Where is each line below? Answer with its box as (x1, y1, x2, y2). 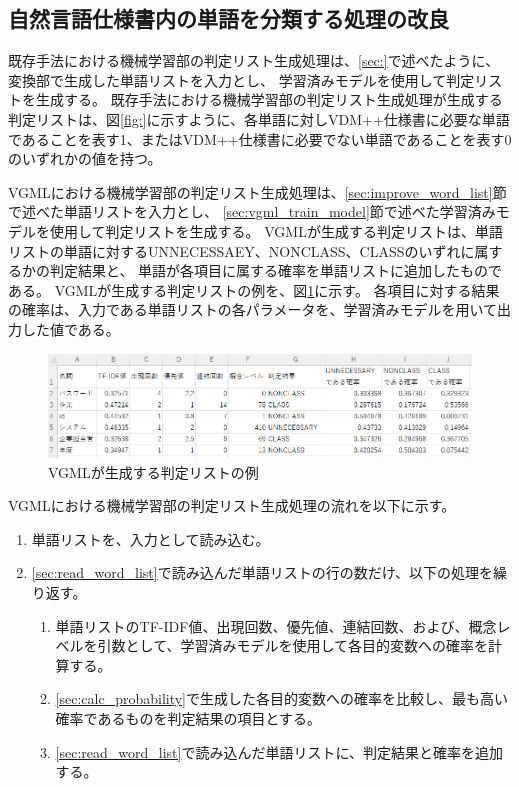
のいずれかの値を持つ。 (8, 148, 162, 169)
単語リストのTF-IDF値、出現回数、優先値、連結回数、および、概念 (55, 615, 497, 636)
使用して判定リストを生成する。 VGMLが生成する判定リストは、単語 (49, 220, 503, 241)
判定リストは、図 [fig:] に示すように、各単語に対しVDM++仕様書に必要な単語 (8, 108, 510, 129)
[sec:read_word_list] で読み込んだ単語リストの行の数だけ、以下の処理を (31, 562, 493, 583)
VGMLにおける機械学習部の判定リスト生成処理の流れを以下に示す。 (8, 495, 456, 516)
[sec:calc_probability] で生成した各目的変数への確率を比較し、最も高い (55, 688, 509, 709)
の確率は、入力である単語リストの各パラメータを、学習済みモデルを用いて (8, 299, 498, 320)
